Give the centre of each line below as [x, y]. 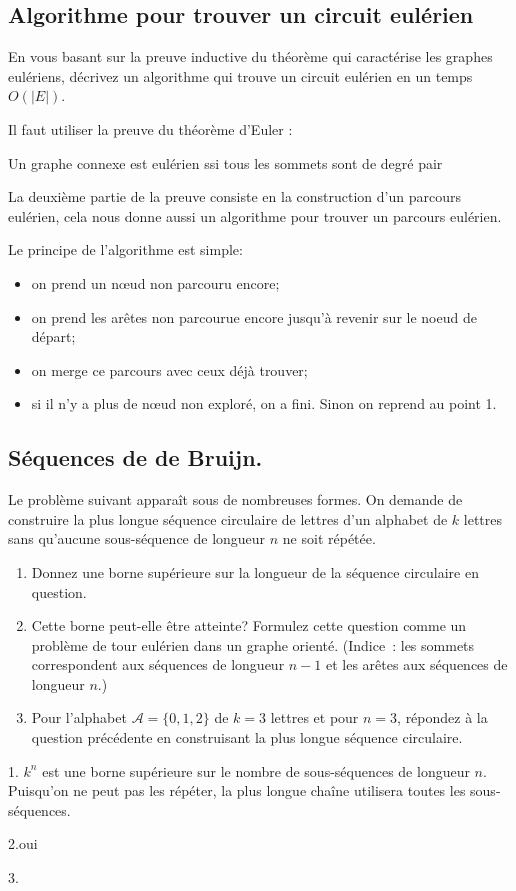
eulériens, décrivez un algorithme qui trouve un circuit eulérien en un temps [240, 75]
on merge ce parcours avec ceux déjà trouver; [169, 369]
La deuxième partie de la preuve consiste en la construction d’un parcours [234, 196]
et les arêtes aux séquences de [417, 664]
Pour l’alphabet [79, 717]
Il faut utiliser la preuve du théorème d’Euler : [150, 128]
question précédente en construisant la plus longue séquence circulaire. [247, 737]
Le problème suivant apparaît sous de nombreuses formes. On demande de [235, 499]
